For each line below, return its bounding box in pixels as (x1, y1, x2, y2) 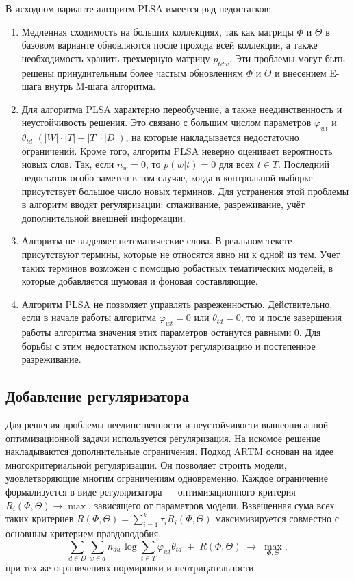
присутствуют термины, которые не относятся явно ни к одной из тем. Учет (21, 246, 340, 261)
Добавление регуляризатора (5, 385, 190, 407)
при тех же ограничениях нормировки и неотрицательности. (5, 560, 257, 574)
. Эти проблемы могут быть (229, 51, 345, 65)
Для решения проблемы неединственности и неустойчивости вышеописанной (5, 417, 329, 432)
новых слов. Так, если (21, 157, 114, 171)
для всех (218, 157, 255, 171)
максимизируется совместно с (215, 511, 339, 526)
